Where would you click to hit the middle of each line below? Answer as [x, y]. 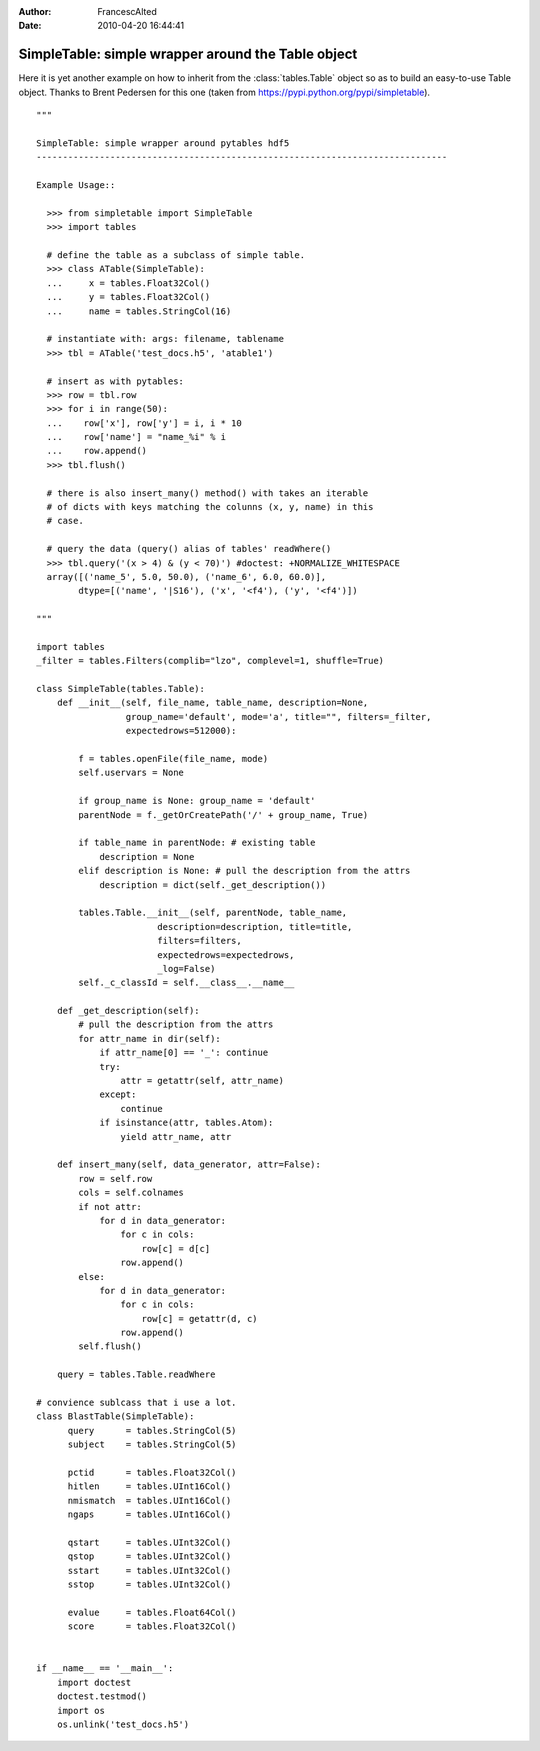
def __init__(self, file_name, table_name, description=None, [212, 703]
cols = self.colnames [131, 1193]
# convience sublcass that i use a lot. [136, 1403]
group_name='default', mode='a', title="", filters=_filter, [278, 716]
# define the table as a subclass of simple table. [175, 254]
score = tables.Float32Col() [152, 1626]
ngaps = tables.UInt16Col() [149, 1514]
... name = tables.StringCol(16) [139, 311]
